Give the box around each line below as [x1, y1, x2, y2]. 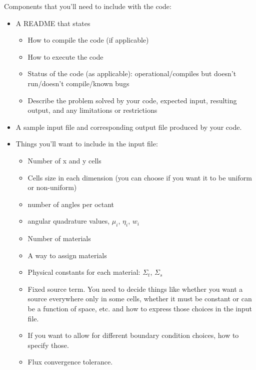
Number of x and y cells [27, 155, 101, 165]
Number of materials [27, 233, 91, 244]
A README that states [15, 18, 90, 28]
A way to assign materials [27, 250, 107, 260]
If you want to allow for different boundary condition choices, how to [27, 330, 239, 340]
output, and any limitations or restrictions [27, 105, 157, 115]
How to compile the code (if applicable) [27, 35, 149, 45]
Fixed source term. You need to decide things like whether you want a [27, 283, 243, 294]
